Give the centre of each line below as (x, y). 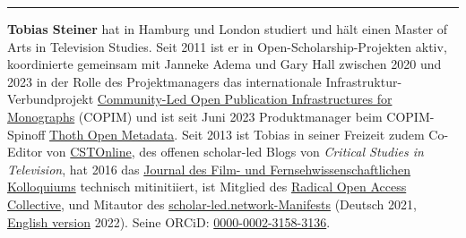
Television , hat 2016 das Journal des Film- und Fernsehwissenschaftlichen (209, 169)
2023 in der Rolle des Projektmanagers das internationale (164, 81)
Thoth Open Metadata (112, 134)
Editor (25, 152)
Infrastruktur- (364, 81)
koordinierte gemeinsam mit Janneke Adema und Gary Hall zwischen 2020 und (224, 64)
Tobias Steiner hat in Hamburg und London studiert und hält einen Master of (228, 29)
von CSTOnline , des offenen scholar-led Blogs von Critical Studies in (235, 152)
